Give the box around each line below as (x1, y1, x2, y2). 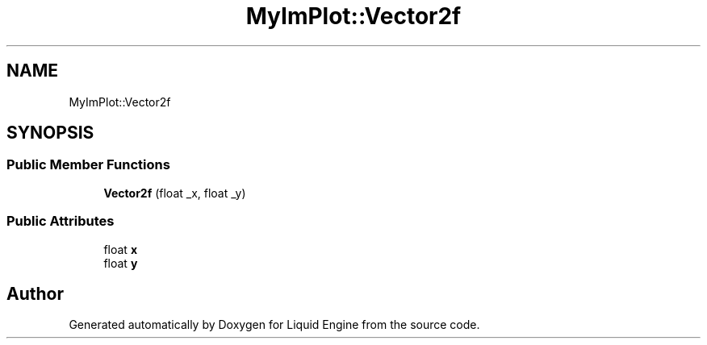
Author (6, 283, 64, 304)
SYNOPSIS (6, 123, 94, 143)
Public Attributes (6, 213, 115, 230)
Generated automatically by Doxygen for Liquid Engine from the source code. (69, 318, 480, 332)
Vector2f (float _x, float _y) (103, 185, 246, 200)
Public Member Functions (6, 156, 170, 173)
